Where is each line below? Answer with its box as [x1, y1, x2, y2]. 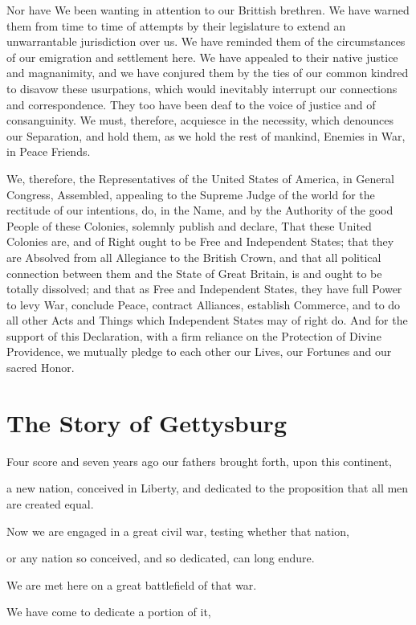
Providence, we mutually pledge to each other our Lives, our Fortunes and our [6, 343, 392, 360]
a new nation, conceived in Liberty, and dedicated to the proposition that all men [6, 480, 409, 496]
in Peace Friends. [6, 143, 91, 160]
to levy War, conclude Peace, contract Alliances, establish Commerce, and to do [6, 296, 401, 312]
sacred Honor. [6, 359, 75, 376]
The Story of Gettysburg [6, 406, 287, 439]
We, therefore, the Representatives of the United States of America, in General [6, 170, 394, 186]
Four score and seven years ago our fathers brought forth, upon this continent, [6, 452, 393, 469]
